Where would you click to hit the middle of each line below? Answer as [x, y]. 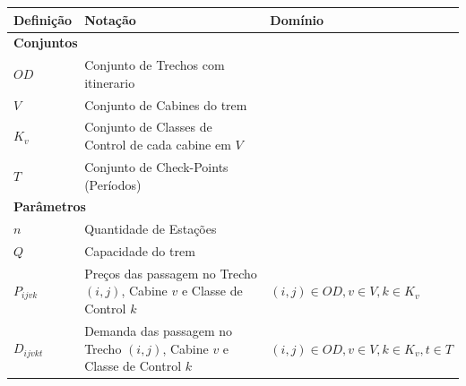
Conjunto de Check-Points [156, 166]
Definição [43, 19]
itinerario [110, 82]
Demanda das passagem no [159, 330]
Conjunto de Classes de [148, 127]
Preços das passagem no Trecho [171, 273]
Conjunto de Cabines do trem [166, 104]
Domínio [297, 19]
